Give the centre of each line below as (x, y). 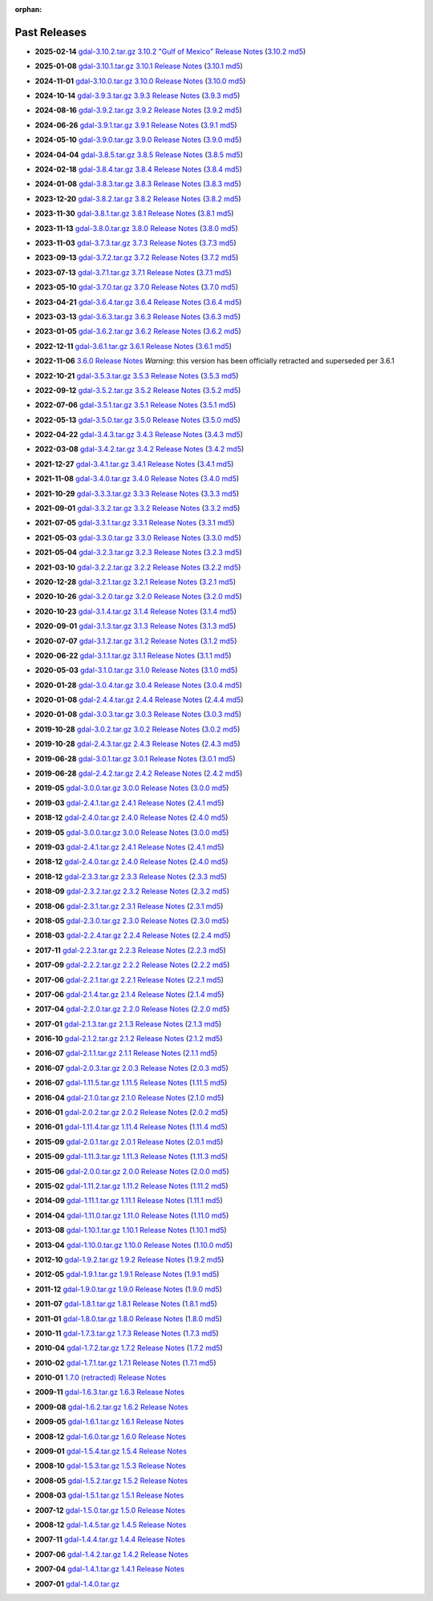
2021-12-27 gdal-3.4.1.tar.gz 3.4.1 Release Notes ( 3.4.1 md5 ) (134, 464)
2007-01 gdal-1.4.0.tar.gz (77, 1583)
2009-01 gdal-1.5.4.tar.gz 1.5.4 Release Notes (111, 1451)
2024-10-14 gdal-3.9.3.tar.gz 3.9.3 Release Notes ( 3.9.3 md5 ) (138, 95)
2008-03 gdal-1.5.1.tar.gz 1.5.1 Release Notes (109, 1495)
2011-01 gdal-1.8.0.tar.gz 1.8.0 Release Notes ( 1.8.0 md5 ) (128, 1319)
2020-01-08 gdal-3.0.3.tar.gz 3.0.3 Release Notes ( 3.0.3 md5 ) (138, 715)
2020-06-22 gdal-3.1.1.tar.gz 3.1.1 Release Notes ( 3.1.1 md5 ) (133, 655)
